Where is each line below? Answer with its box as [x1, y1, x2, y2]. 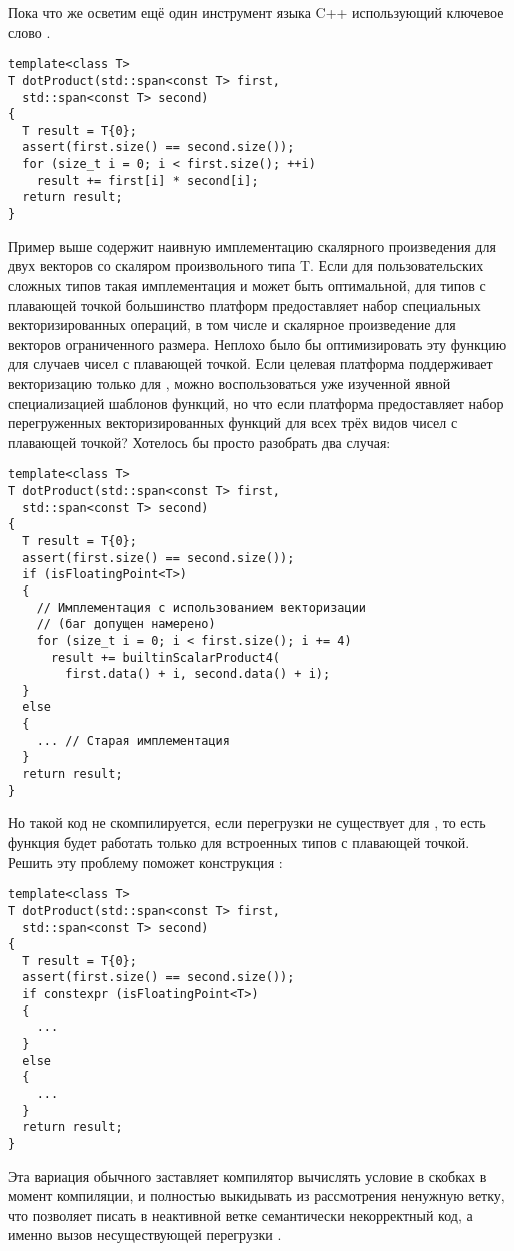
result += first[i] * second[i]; [36, 173, 259, 188]
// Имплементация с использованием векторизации [36, 600, 366, 615]
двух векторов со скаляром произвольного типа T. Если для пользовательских [8, 255, 484, 276]
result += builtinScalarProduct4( [50, 650, 281, 665]
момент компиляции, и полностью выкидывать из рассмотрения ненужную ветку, [8, 1185, 505, 1206]
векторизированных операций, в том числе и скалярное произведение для [8, 314, 456, 335]
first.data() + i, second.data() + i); [65, 667, 331, 682]
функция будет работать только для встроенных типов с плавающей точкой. [8, 832, 470, 852]
